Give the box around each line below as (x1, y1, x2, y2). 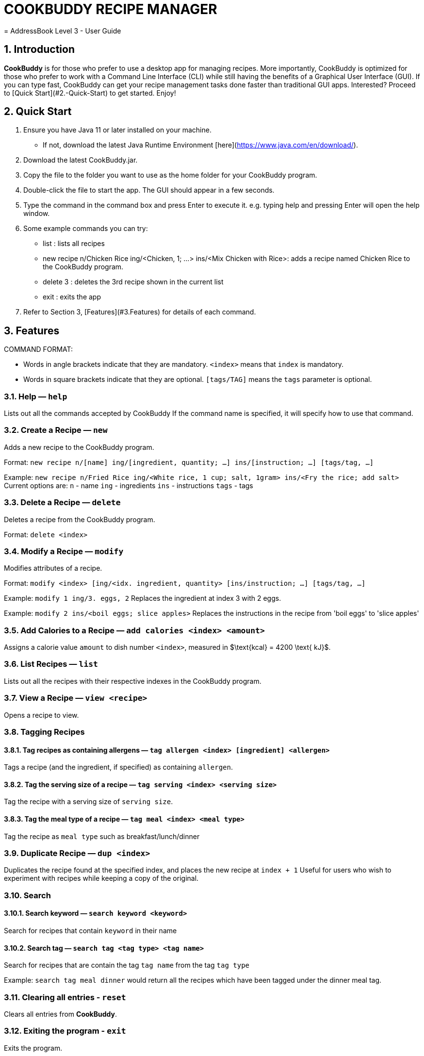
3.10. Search (4, 890, 51, 900)
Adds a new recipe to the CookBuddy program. (4, 443, 154, 451)
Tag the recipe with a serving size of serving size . (4, 797, 173, 806)
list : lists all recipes (43, 239, 105, 248)
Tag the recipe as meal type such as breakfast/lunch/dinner (4, 832, 200, 841)
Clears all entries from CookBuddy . (4, 1009, 117, 1018)
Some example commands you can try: (23, 224, 148, 233)
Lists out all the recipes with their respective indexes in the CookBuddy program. (4, 676, 261, 685)
